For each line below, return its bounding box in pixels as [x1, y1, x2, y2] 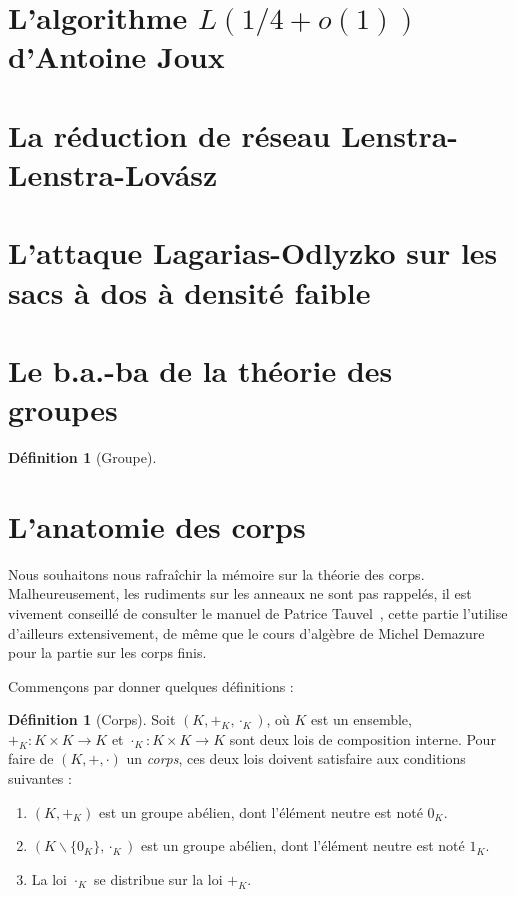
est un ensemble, [311, 709, 412, 730]
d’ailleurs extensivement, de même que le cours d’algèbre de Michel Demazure [8, 622, 485, 643]
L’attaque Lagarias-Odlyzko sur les [8, 232, 498, 273]
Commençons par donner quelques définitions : [8, 675, 294, 696]
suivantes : [8, 768, 72, 789]
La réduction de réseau [8, 114, 331, 155]
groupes [8, 389, 118, 430]
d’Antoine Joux [8, 36, 225, 77]
